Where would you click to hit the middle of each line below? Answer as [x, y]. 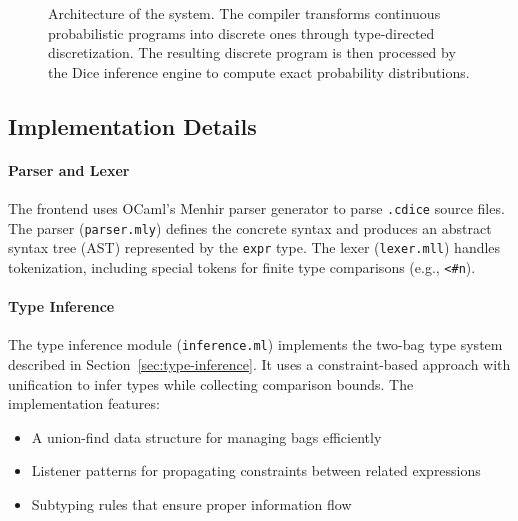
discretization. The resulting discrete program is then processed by [252, 52]
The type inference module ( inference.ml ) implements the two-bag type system [255, 344]
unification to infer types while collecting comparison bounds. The [211, 383]
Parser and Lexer [69, 169]
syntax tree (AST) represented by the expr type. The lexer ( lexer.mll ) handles [254, 247]
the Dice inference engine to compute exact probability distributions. [259, 71]
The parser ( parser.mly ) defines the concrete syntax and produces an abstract [250, 227]
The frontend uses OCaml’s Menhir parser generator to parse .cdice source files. [256, 207]
